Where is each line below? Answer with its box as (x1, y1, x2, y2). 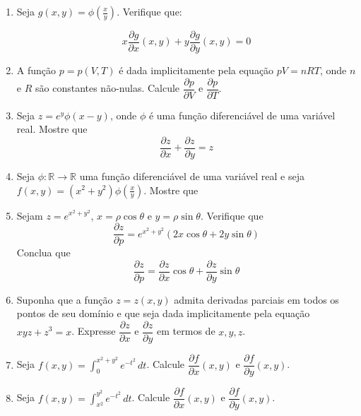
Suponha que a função (16, 292, 113, 307)
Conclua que (16, 245, 71, 260)
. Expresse (71, 323, 116, 338)
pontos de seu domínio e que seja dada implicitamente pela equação (16, 306, 310, 321)
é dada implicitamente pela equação (119, 63, 274, 78)
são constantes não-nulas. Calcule (35, 81, 180, 95)
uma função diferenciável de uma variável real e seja (79, 168, 304, 183)
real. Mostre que (16, 121, 88, 136)
